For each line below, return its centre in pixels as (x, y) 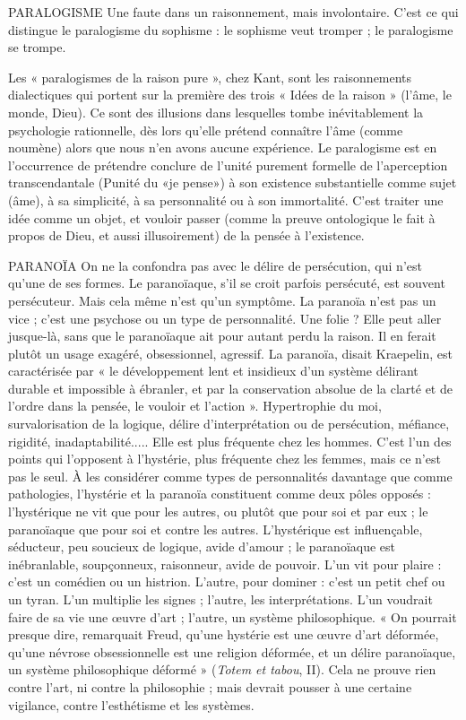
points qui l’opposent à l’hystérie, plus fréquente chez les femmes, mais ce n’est (224, 459)
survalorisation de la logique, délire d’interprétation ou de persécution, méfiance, (229, 424)
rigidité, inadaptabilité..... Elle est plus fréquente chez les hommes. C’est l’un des (230, 441)
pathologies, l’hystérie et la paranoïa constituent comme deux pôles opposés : (220, 494)
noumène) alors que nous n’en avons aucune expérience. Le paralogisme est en (223, 147)
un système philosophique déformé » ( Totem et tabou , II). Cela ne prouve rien (222, 669)
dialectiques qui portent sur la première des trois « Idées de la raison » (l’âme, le (230, 95)
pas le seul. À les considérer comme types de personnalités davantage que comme (230, 476)
